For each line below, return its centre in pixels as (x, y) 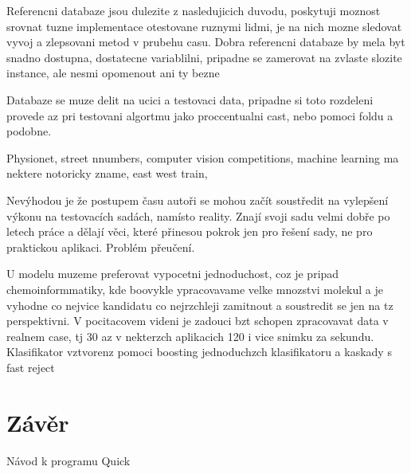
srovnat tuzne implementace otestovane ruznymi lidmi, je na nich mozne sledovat (204, 26)
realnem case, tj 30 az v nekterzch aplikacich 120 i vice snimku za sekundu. (190, 336)
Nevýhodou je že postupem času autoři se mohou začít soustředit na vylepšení (198, 200)
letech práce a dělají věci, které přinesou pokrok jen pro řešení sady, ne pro (190, 231)
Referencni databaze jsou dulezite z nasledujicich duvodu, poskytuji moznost (194, 10)
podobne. (29, 131)
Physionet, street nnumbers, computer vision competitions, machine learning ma (203, 157)
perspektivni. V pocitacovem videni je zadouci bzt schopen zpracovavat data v (198, 321)
